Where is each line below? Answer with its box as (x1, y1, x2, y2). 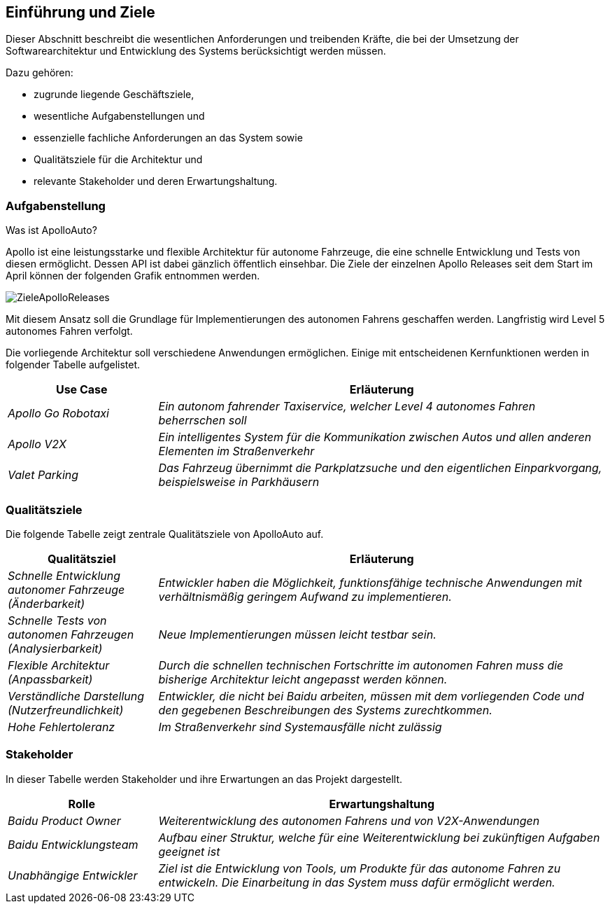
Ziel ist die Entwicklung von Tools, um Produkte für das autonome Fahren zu (158, 861, 561, 875)
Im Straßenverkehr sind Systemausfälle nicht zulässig (158, 719, 442, 734)
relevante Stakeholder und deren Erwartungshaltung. (34, 175, 278, 188)
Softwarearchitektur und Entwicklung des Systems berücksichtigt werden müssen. (6, 45, 386, 57)
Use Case (55, 382, 108, 397)
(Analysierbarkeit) (8, 641, 103, 655)
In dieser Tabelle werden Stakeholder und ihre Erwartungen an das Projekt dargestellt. (6, 772, 403, 785)
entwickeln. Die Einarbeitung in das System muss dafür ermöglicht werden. (158, 875, 555, 889)
